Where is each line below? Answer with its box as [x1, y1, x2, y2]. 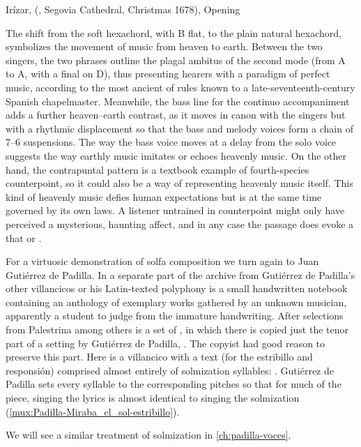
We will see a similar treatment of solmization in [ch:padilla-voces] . [6, 427, 291, 442]
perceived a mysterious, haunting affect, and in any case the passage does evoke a [6, 216, 354, 231]
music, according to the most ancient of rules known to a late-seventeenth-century [6, 79, 355, 94]
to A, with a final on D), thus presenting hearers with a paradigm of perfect [6, 66, 330, 81]
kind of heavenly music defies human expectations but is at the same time [6, 189, 322, 204]
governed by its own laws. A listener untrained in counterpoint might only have [6, 203, 345, 218]
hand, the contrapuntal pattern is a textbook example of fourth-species [6, 162, 309, 176]
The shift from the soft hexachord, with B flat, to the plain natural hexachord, [6, 25, 341, 40]
